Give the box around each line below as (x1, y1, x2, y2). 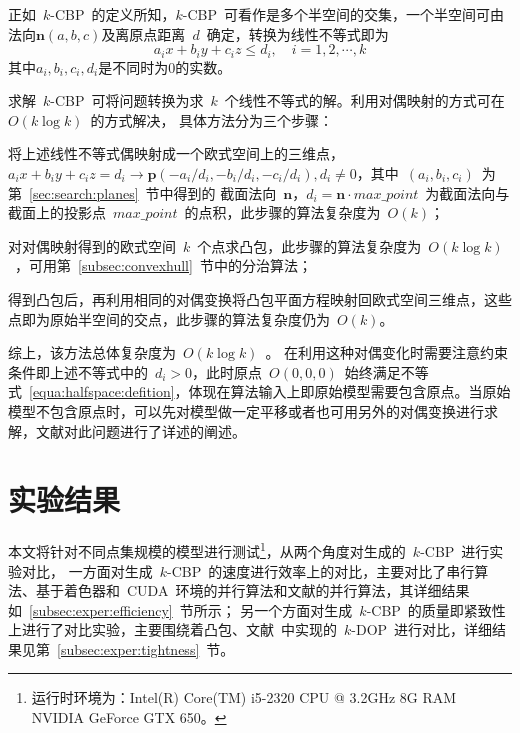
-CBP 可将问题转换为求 (50, 90, 204, 111)
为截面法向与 (425, 182, 510, 203)
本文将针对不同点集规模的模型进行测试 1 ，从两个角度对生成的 (8, 538, 406, 561)
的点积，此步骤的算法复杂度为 (184, 202, 381, 223)
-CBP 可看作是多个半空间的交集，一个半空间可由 (182, 4, 505, 24)
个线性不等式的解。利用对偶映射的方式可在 (224, 90, 505, 111)
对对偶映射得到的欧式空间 (8, 235, 176, 256)
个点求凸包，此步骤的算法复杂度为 (197, 235, 422, 256)
